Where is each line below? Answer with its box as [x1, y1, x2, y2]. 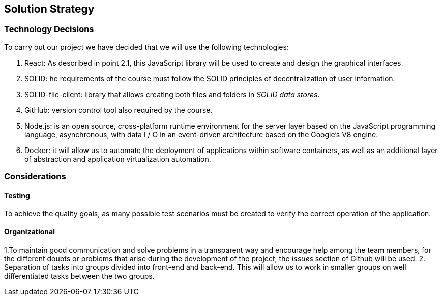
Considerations [4, 171, 66, 182]
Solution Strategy [4, 3, 95, 15]
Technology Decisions [4, 24, 94, 35]
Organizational [4, 227, 55, 236]
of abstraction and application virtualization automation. [24, 154, 211, 163]
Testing [4, 191, 30, 200]
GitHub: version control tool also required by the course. [24, 105, 213, 114]
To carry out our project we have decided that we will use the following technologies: [4, 42, 289, 51]
